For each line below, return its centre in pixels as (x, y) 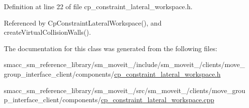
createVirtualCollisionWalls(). (47, 32)
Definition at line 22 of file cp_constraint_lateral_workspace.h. (98, 6)
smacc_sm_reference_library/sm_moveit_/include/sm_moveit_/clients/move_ (124, 64)
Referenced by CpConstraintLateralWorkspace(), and (83, 22)
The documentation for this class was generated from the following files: (111, 48)
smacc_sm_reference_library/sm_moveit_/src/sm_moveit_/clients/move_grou (125, 90)
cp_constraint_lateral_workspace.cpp (158, 100)
